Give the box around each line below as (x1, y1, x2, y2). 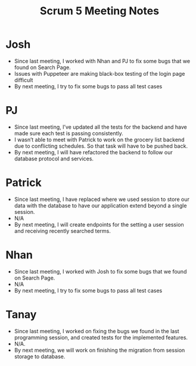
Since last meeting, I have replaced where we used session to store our (14, 196, 190, 203)
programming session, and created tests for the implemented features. (14, 334, 188, 341)
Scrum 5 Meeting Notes (40, 4, 159, 18)
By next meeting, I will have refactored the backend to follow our (14, 148, 173, 156)
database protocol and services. (14, 155, 94, 162)
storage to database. (14, 353, 66, 360)
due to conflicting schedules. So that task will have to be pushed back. (14, 142, 188, 150)
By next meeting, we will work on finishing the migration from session (14, 346, 185, 353)
